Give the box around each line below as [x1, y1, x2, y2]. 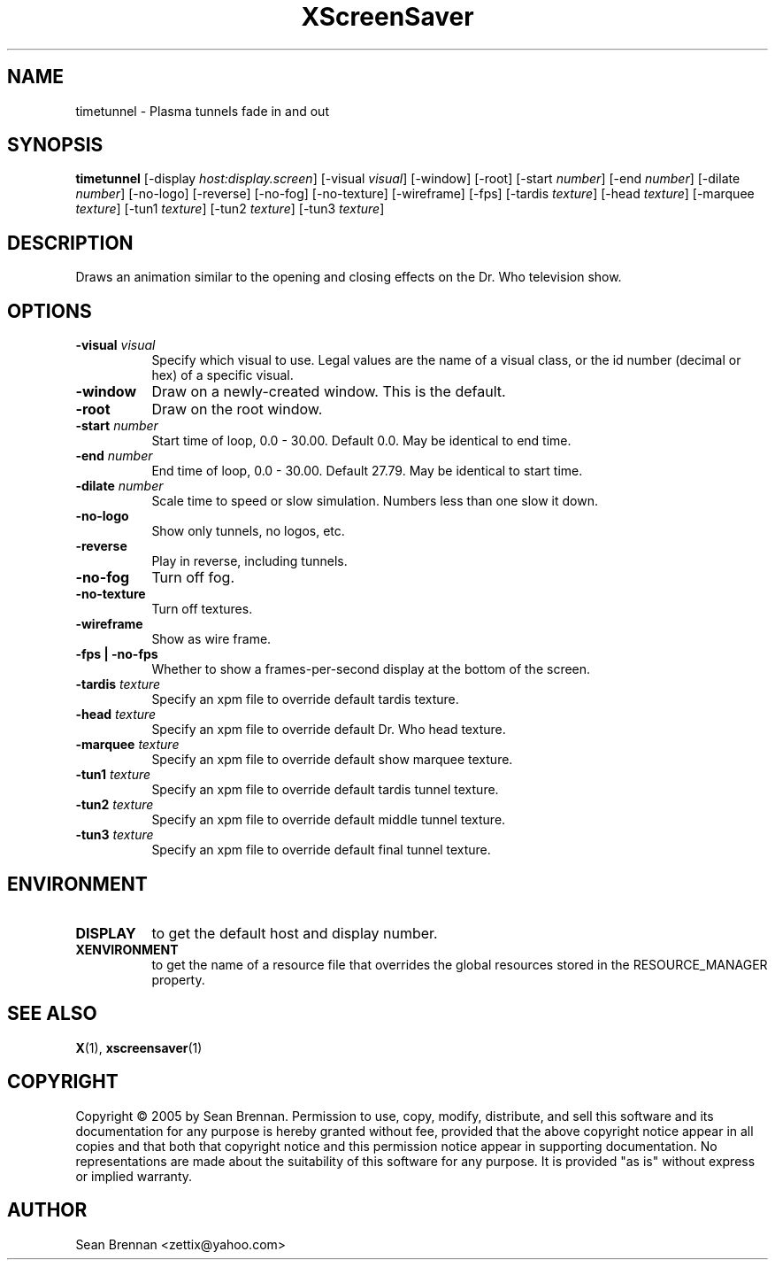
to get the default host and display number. [151, 923, 438, 942]
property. [151, 971, 205, 987]
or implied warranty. [75, 1168, 193, 1184]
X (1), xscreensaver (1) [75, 1039, 203, 1055]
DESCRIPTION [7, 231, 134, 254]
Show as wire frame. [151, 631, 272, 647]
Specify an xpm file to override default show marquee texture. [151, 752, 513, 768]
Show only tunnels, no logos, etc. [151, 523, 345, 539]
